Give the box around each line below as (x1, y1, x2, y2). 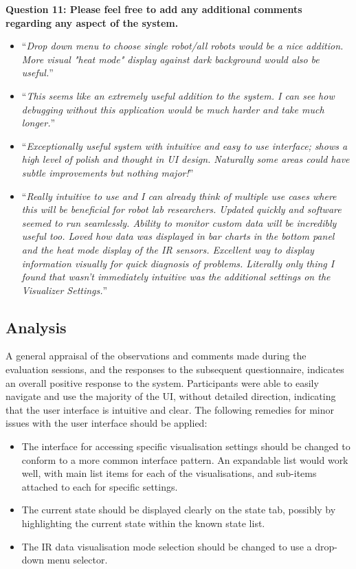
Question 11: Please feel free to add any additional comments (5, 2, 302, 16)
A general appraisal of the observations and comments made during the (5, 348, 307, 363)
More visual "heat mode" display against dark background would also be (21, 52, 320, 66)
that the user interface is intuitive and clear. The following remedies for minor (5, 402, 335, 416)
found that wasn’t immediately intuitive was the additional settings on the (21, 269, 331, 284)
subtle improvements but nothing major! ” (21, 165, 194, 179)
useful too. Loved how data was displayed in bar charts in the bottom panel (21, 229, 335, 243)
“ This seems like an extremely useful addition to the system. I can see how (21, 88, 335, 102)
